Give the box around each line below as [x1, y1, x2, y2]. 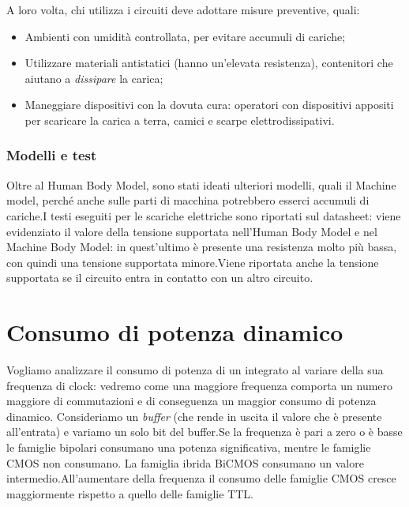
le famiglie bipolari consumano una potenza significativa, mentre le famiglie [6, 439, 371, 456]
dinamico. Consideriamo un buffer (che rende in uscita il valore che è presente [6, 407, 382, 424]
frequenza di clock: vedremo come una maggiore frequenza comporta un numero [6, 377, 393, 393]
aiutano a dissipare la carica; [24, 69, 163, 86]
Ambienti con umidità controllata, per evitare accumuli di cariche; [24, 28, 346, 44]
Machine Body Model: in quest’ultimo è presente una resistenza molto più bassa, [6, 238, 397, 255]
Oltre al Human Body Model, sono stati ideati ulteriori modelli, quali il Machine [6, 176, 396, 193]
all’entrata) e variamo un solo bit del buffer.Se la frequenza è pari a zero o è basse [6, 423, 403, 440]
